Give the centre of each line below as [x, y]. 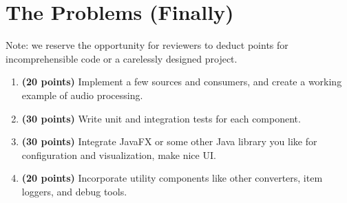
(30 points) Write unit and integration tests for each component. [161, 118]
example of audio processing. [82, 95]
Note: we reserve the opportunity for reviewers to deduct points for [147, 45]
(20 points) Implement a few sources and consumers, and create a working [182, 82]
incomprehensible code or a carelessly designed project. [122, 58]
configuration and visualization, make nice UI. [119, 154]
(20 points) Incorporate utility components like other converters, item [172, 178]
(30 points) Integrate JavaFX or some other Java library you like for [169, 141]
